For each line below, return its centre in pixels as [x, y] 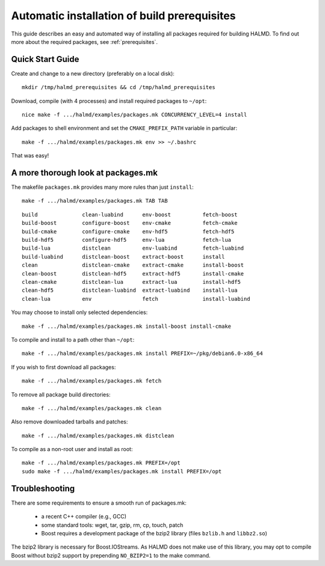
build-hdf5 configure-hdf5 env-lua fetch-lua [127, 240]
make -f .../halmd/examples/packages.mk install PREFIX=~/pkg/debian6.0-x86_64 [142, 354]
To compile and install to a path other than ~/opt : [73, 339]
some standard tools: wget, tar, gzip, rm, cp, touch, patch [112, 525]
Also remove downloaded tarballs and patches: [70, 422]
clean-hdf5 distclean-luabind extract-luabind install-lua [130, 291]
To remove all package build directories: [61, 395]
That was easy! [30, 156]
